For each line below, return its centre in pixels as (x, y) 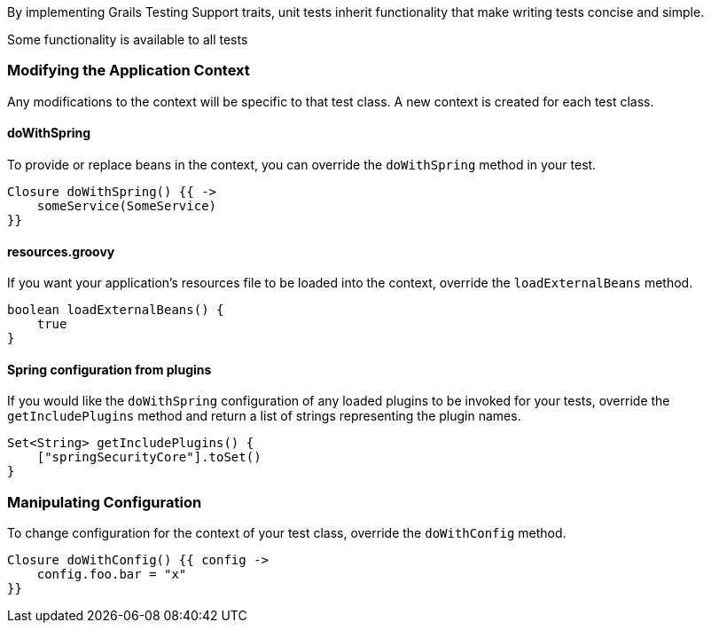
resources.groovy (61, 251)
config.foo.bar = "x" (112, 575)
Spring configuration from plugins (109, 369)
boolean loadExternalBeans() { (116, 310)
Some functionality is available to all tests (128, 39)
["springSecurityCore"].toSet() (149, 457)
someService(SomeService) (127, 205)
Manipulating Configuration (105, 502)
